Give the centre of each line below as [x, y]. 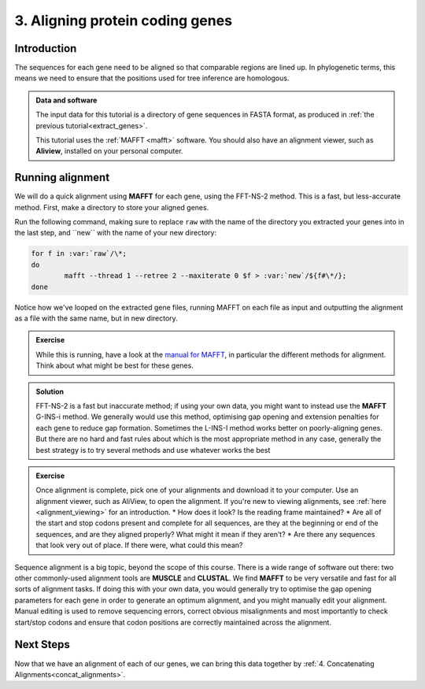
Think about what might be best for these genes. [115, 365]
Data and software [67, 100]
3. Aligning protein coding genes [123, 20]
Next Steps [42, 645]
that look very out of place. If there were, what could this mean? [139, 545]
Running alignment [62, 178]
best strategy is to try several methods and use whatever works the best [153, 450]
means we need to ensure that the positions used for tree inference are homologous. [152, 78]
